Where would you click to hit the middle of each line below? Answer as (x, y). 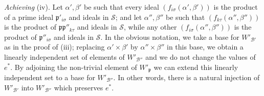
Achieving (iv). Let (34, 7)
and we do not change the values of (201, 56)
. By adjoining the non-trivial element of (74, 67)
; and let (129, 17)
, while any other (150, 27)
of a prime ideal (29, 17)
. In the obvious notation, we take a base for (170, 37)
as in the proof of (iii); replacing (54, 47)
